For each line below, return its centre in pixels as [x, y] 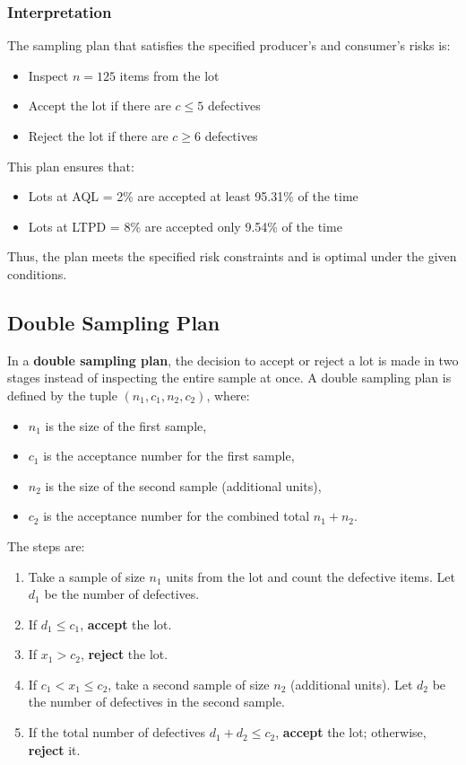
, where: [228, 395]
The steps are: [46, 545]
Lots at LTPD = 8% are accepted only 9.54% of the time [185, 226]
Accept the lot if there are [99, 106]
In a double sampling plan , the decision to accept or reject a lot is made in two [233, 360]
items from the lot [169, 75]
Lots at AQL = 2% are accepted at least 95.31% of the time [193, 196]
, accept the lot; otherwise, [351, 732]
